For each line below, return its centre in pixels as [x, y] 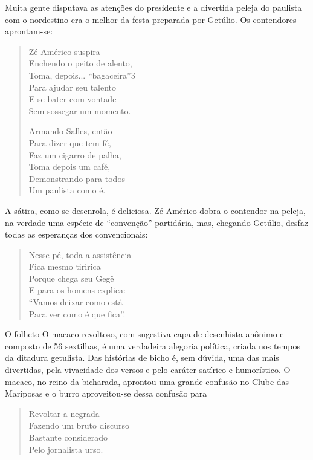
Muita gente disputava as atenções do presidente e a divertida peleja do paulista [153, 7]
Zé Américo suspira [64, 51]
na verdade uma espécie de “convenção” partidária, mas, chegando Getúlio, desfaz [157, 222]
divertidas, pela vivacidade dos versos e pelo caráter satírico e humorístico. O [148, 370]
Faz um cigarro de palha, [75, 154]
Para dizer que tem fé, [70, 142]
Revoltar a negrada [64, 413]
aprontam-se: [29, 31]
